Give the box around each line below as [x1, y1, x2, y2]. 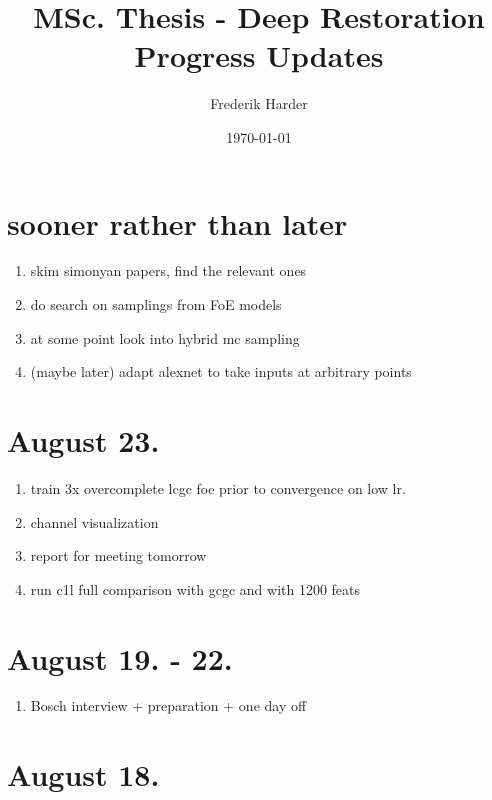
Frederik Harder [210, 93, 308, 114]
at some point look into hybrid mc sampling [30, 327, 300, 348]
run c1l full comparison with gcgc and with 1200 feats [30, 578, 361, 599]
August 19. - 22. [7, 637, 233, 678]
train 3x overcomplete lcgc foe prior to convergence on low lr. [30, 477, 406, 498]
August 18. [7, 754, 160, 795]
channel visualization [30, 511, 159, 532]
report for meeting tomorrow [30, 545, 207, 566]
